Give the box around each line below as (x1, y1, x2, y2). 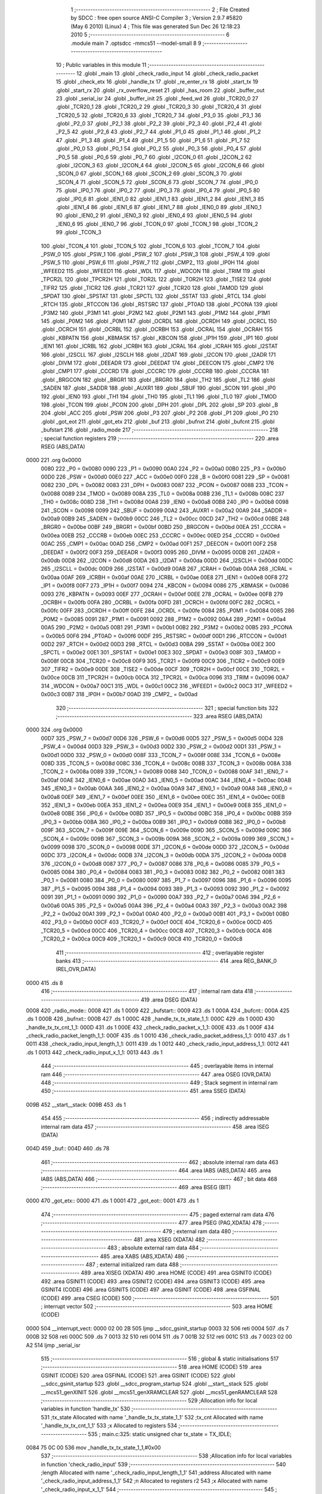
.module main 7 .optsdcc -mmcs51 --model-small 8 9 (70, 39, 202, 47)
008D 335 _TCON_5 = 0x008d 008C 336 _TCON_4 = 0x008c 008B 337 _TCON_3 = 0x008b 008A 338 (41, 760, 292, 767)
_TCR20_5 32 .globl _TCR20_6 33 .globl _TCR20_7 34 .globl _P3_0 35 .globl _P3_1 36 (55, 111, 262, 119)
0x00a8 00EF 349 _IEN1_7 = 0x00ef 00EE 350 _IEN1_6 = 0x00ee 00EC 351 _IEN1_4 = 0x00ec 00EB (41, 793, 286, 800)
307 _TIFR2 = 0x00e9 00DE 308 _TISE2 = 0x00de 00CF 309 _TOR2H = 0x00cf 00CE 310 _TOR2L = (41, 666, 286, 673)
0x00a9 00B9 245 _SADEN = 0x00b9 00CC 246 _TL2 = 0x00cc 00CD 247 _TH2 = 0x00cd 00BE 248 (41, 515, 290, 522)
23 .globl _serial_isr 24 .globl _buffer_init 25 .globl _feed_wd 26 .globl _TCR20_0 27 (55, 94, 259, 102)
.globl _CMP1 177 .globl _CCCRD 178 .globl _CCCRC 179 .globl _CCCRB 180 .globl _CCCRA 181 (41, 368, 269, 375)
